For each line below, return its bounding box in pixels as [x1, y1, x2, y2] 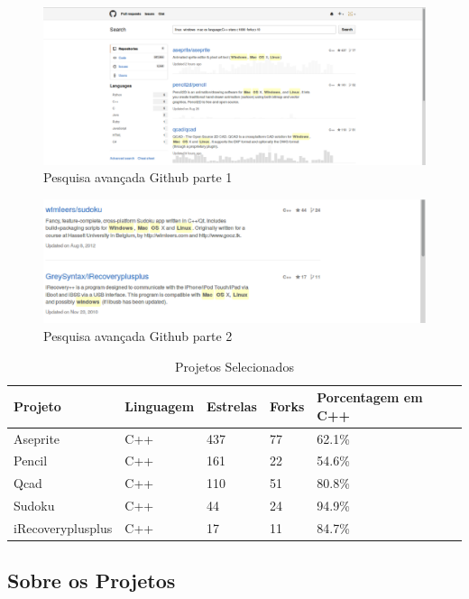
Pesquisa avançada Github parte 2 [43, 326, 233, 345]
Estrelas [207, 396, 257, 415]
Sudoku [14, 496, 55, 515]
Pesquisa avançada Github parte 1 [43, 168, 233, 187]
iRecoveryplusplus [14, 518, 113, 537]
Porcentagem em [317, 388, 423, 407]
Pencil [14, 451, 48, 470]
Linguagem [124, 396, 195, 415]
